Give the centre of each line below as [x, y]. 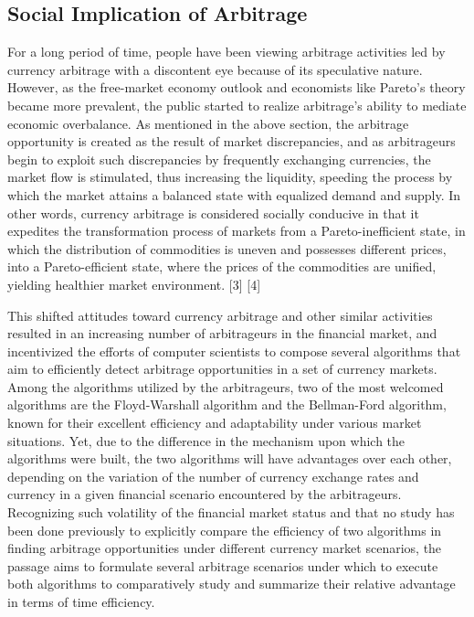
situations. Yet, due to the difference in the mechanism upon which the [206, 440]
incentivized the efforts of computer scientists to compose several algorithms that [234, 351]
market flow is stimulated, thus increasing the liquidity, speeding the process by [230, 177]
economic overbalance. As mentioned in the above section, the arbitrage [208, 123]
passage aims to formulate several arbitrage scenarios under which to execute [223, 565]
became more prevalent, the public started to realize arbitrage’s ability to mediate [237, 105]
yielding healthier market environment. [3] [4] [134, 284]
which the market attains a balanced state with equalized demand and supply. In [234, 194]
